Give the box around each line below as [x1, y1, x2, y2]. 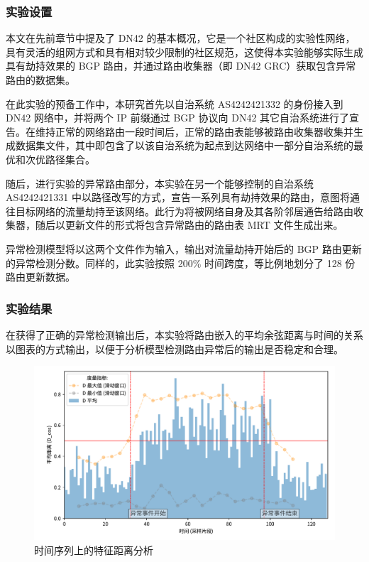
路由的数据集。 [6, 72, 75, 87]
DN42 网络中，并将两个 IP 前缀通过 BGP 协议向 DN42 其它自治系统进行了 [6, 110, 350, 125]
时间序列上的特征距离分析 [34, 542, 153, 557]
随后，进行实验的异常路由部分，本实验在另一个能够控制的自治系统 [6, 175, 314, 190]
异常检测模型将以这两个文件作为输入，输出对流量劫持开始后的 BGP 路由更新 [6, 241, 362, 256]
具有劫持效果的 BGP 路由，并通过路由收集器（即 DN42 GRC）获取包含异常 [6, 58, 356, 73]
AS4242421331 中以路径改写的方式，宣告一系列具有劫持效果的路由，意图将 [6, 190, 350, 205]
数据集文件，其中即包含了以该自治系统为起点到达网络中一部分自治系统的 [15, 138, 353, 153]
